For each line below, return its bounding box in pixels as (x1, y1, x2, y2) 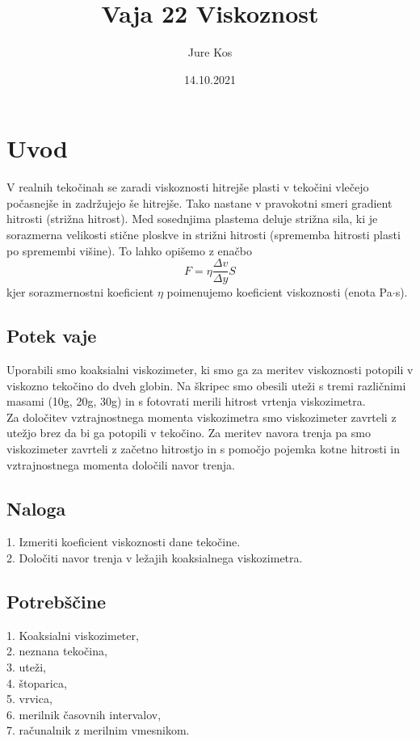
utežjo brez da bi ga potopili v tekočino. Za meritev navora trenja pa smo (6, 424, 371, 441)
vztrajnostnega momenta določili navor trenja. (6, 456, 235, 473)
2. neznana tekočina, (6, 642, 107, 659)
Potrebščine (6, 589, 107, 614)
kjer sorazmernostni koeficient (6, 284, 154, 301)
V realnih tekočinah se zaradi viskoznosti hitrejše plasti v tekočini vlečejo (6, 179, 369, 196)
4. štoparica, (6, 674, 67, 691)
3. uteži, (6, 659, 46, 676)
